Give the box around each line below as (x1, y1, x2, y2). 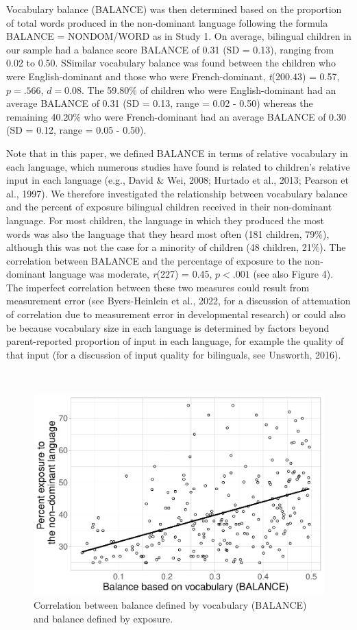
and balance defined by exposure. (34, 611, 173, 625)
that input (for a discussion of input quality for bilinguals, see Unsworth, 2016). (6, 347, 341, 361)
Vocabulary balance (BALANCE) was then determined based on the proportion (6, 2, 342, 16)
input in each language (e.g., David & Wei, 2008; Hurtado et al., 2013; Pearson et (6, 173, 349, 187)
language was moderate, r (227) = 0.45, (49, 267, 212, 281)
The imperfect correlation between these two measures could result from (6, 280, 310, 294)
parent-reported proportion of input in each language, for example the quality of (6, 334, 344, 348)
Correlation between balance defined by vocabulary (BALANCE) (34, 598, 307, 612)
